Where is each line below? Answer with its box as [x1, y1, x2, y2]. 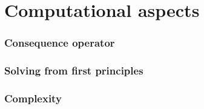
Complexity [4, 90, 62, 105]
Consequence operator [4, 35, 115, 50]
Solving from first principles [4, 63, 143, 78]
